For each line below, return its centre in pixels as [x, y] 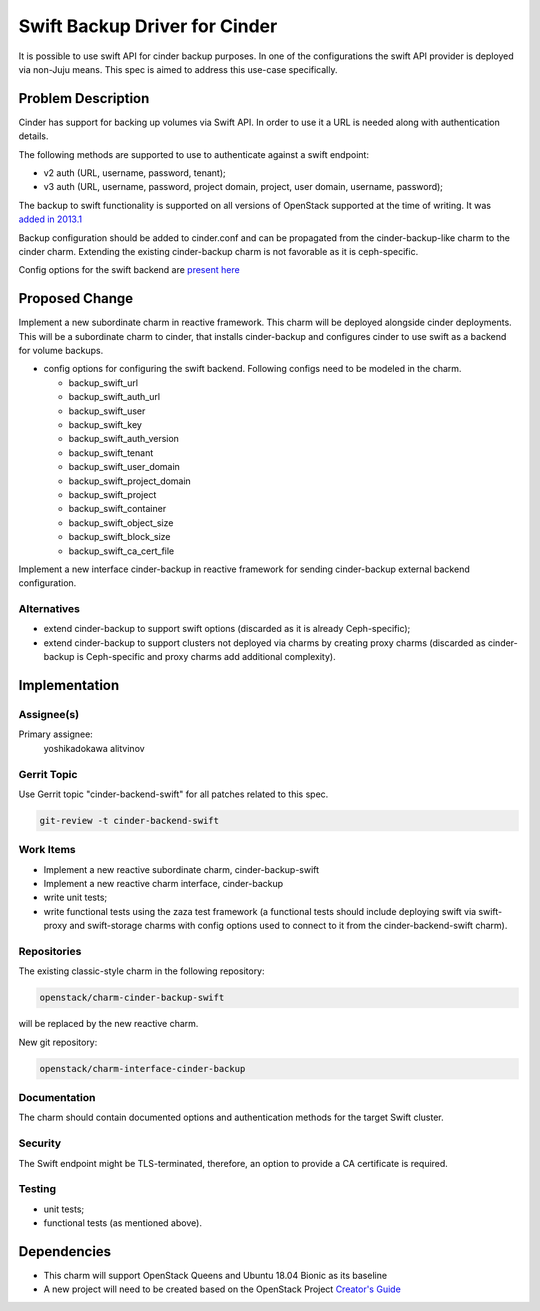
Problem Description [84, 98]
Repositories [50, 951]
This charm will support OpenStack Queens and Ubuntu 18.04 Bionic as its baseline [215, 1275]
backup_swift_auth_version [124, 439]
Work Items [47, 850]
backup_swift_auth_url [114, 397]
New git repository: [58, 1042]
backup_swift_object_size [121, 522]
